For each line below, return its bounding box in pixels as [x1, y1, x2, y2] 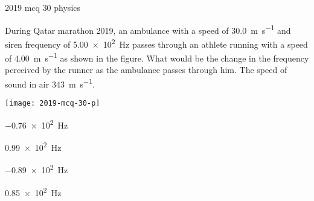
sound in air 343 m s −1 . [5, 75, 95, 90]
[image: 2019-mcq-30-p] [5, 99, 100, 108]
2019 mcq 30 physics [5, 1, 81, 13]
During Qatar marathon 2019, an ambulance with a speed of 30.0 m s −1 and [5, 22, 291, 36]
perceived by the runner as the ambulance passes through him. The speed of [5, 63, 287, 76]
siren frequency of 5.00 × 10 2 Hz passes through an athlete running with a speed [5, 36, 308, 50]
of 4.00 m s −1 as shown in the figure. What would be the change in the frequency [5, 50, 309, 64]
